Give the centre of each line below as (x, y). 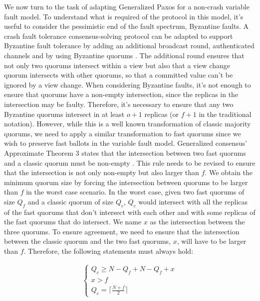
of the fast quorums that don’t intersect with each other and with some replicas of (130, 212)
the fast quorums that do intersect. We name (73, 222)
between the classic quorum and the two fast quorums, (88, 241)
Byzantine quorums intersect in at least (64, 114)
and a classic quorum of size (71, 201)
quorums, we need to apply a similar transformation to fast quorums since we (123, 133)
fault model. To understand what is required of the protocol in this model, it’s (124, 16)
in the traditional (225, 114)
